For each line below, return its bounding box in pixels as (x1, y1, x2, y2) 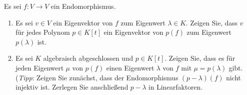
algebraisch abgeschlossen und (43, 53, 133, 63)
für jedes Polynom (15, 27, 70, 37)
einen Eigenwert (106, 62, 154, 72)
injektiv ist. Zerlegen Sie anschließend (15, 82, 128, 92)
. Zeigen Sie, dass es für (164, 53, 235, 63)
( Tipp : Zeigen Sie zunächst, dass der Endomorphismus (15, 72, 178, 82)
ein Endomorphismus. (50, 1, 116, 11)
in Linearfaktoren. (148, 82, 203, 92)
